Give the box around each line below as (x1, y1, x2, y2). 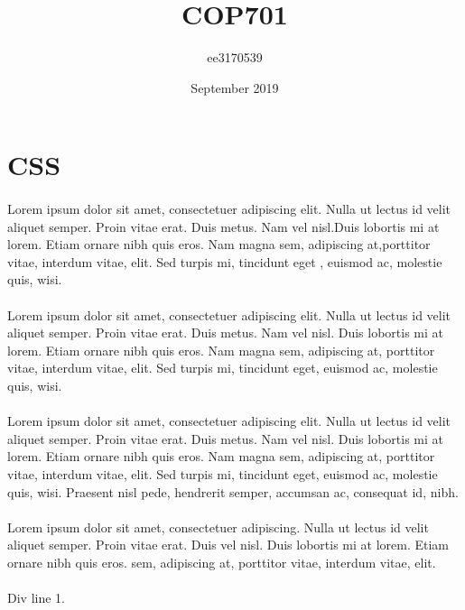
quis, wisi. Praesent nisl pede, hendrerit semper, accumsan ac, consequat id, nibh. (7, 482, 459, 501)
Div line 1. (7, 588, 65, 607)
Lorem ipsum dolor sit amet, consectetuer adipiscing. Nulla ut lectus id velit (7, 517, 429, 536)
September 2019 (191, 78, 279, 97)
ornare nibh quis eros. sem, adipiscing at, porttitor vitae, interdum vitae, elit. (7, 552, 436, 571)
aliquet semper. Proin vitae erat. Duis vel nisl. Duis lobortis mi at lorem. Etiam (7, 535, 450, 554)
